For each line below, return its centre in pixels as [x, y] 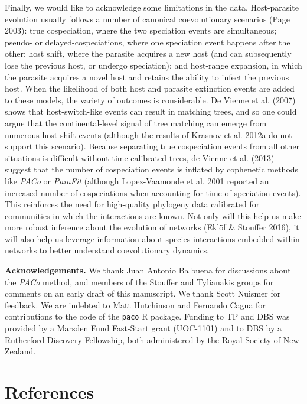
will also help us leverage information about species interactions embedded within [152, 238]
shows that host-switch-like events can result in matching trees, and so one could [151, 111]
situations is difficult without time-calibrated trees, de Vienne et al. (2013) [140, 157]
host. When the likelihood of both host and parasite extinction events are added [150, 88]
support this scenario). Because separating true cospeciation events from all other [152, 146]
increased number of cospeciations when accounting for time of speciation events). [153, 192]
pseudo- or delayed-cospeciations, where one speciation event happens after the [148, 42]
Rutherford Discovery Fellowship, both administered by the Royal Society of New [152, 339]
